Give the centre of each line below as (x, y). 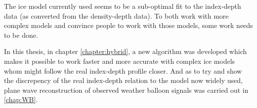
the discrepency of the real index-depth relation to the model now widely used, (123, 80)
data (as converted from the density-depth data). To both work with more (116, 15)
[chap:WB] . (21, 99)
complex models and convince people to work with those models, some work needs (128, 25)
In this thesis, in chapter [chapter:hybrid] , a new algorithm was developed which (126, 51)
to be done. (21, 35)
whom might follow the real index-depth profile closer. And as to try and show (123, 70)
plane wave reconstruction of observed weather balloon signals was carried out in (126, 90)
